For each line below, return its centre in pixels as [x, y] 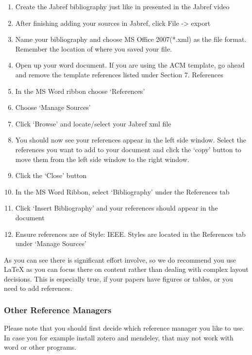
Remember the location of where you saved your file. [93, 48]
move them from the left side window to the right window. [102, 159]
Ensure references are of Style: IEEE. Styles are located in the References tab [130, 234]
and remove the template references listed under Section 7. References [119, 74]
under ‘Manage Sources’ [51, 243]
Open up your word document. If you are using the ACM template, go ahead [130, 65]
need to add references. [38, 288]
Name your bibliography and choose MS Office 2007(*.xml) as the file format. [131, 39]
